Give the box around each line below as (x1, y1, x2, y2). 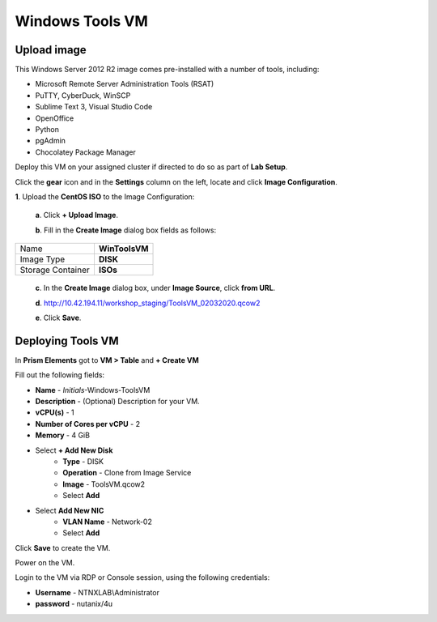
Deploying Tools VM (15, 334, 119, 347)
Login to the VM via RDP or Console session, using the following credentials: (15, 573, 270, 582)
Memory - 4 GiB (35, 430, 91, 441)
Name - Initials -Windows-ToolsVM (35, 385, 151, 394)
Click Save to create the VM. (15, 543, 111, 552)
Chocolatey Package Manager (35, 147, 137, 157)
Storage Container (19, 264, 91, 275)
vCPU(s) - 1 (35, 407, 74, 417)
